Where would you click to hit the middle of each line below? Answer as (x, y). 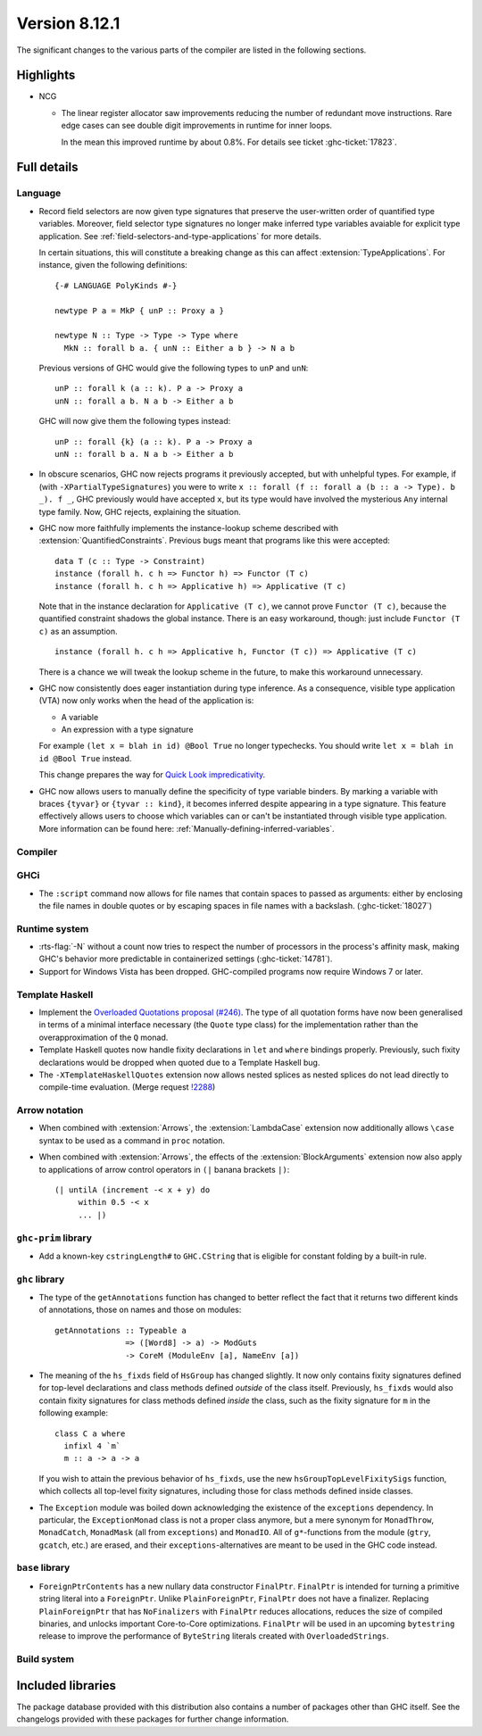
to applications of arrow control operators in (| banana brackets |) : (164, 1169)
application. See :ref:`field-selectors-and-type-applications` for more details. (180, 236)
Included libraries (66, 1686)
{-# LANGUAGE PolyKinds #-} (116, 285)
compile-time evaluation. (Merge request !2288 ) (127, 1087)
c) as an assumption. (78, 631)
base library (43, 1568)
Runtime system (53, 928)
